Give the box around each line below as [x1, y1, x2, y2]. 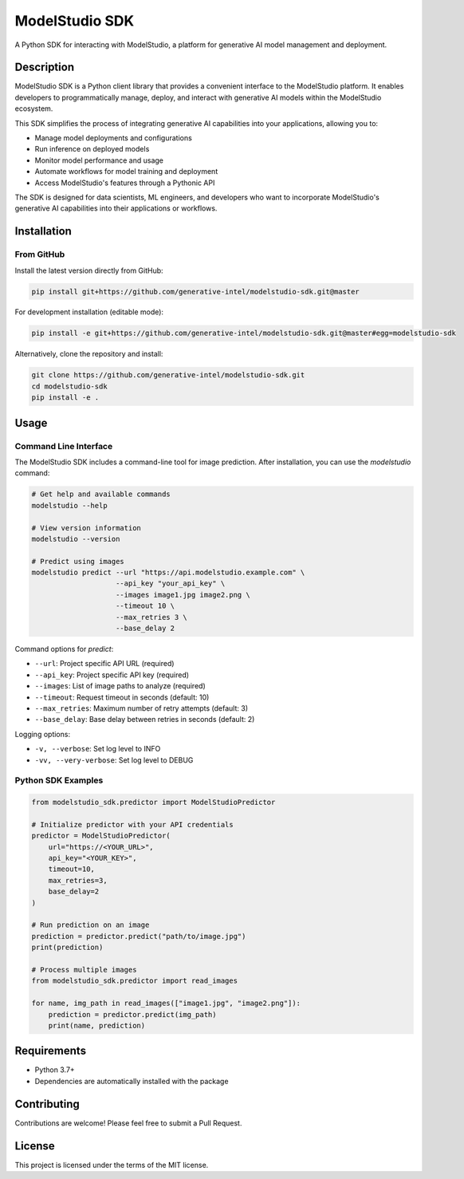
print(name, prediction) [48, 1021, 146, 1030]
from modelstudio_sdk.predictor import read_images [31, 976, 238, 985]
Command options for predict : [14, 645, 114, 654]
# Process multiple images [31, 965, 137, 974]
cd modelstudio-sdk [31, 381, 108, 391]
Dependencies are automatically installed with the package [34, 1076, 229, 1086]
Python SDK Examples [14, 775, 104, 786]
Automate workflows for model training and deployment [34, 167, 218, 176]
